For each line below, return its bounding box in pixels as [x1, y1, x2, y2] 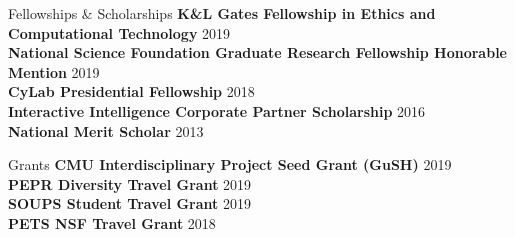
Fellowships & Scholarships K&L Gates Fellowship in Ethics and [8, 3, 436, 23]
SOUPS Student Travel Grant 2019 [8, 193, 252, 214]
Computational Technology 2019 [8, 22, 231, 43]
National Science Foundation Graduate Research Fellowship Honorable [8, 42, 507, 63]
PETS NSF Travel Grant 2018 [8, 212, 216, 233]
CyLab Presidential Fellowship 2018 [8, 81, 255, 102]
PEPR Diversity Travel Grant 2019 [8, 173, 252, 194]
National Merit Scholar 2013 [8, 120, 204, 141]
